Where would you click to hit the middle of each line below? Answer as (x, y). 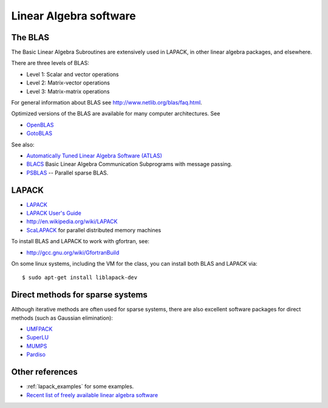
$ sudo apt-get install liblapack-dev (80, 278)
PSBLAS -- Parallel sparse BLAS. (67, 173)
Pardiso (36, 354)
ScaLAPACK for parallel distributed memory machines (94, 230)
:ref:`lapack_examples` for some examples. (80, 387)
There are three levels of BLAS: (50, 63)
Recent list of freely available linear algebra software (92, 395)
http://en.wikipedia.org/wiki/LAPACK (72, 221)
